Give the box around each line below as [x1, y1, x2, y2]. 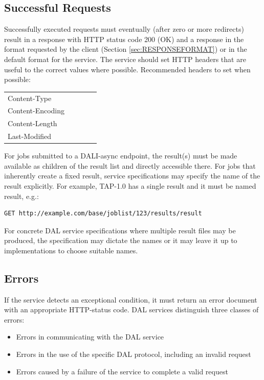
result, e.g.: [4, 190, 39, 201]
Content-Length [8, 118, 57, 129]
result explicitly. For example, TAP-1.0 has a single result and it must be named [4, 180, 256, 191]
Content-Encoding [8, 105, 65, 116]
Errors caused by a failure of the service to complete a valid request [16, 366, 228, 376]
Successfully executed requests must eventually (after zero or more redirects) [4, 24, 244, 34]
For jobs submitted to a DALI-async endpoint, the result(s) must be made [4, 150, 237, 161]
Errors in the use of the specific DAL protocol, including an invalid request [16, 349, 251, 359]
